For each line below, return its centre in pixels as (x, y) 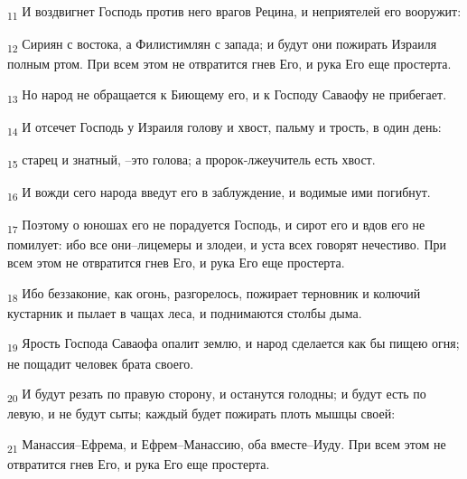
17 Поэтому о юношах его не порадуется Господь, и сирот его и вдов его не (216, 226)
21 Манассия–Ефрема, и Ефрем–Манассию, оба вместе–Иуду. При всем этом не (227, 445)
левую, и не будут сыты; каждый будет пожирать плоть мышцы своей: (201, 413)
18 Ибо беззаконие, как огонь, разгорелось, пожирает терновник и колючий (214, 294)
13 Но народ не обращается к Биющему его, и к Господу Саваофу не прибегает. (227, 95)
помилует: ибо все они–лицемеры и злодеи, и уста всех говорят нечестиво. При (227, 244)
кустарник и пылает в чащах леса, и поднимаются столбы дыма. (185, 312)
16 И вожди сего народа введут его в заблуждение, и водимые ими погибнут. (219, 193)
